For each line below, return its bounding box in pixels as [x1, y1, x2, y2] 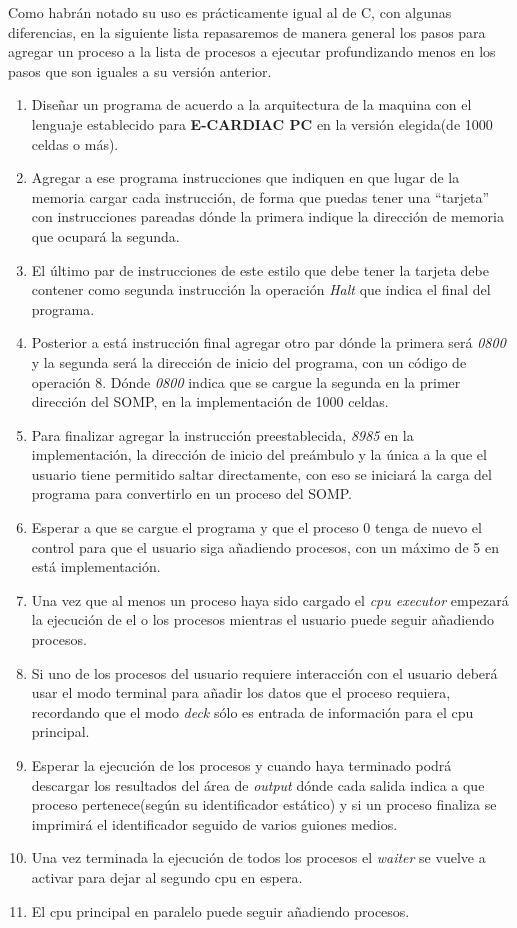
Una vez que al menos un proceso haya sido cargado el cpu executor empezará [31, 589, 509, 610]
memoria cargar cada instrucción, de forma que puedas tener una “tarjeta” [31, 186, 490, 207]
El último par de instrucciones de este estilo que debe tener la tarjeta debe [31, 259, 489, 280]
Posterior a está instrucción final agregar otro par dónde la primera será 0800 [31, 332, 506, 353]
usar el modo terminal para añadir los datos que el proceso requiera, [31, 682, 451, 703]
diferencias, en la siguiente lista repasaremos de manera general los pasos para [8, 21, 486, 42]
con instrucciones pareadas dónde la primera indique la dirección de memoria [31, 206, 504, 227]
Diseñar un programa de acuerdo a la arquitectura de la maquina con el [31, 94, 472, 115]
